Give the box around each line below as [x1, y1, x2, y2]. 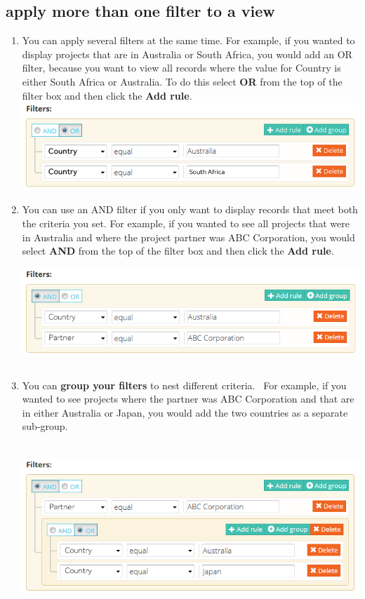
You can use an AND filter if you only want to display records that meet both [22, 202, 358, 217]
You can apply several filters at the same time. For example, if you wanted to [22, 33, 355, 48]
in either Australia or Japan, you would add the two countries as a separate [22, 405, 348, 419]
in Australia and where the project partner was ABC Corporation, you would [22, 229, 355, 244]
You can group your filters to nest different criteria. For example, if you [22, 377, 347, 392]
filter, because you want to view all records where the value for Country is [22, 60, 341, 75]
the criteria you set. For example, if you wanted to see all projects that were [22, 216, 350, 230]
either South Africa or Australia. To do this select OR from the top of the [22, 74, 343, 88]
